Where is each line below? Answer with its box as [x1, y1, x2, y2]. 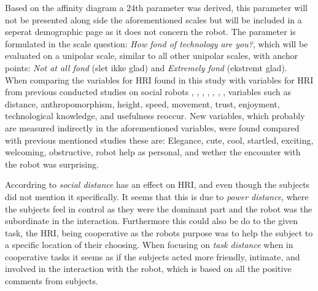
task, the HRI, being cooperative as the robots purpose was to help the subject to [5, 226, 313, 239]
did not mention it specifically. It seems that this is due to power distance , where [5, 190, 309, 203]
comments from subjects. [5, 274, 98, 287]
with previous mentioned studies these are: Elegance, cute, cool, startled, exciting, [5, 133, 314, 146]
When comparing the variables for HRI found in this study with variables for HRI [5, 73, 314, 86]
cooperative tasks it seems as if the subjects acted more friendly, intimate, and [5, 250, 300, 263]
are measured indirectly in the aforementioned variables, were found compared [5, 121, 300, 134]
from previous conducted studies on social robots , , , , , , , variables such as [5, 85, 291, 98]
